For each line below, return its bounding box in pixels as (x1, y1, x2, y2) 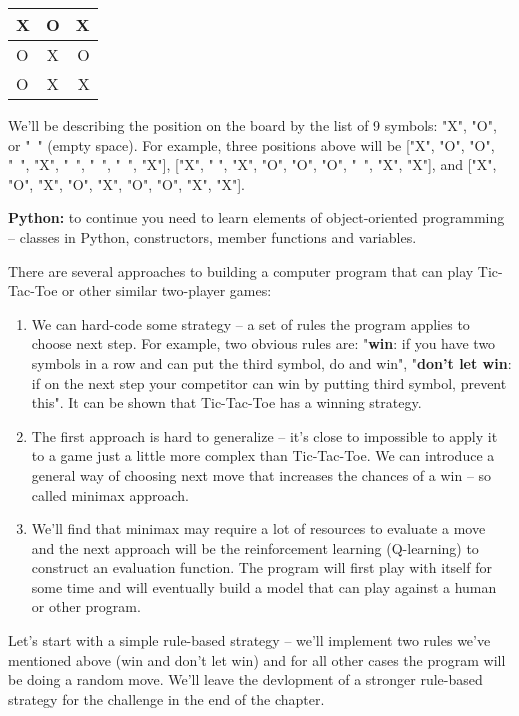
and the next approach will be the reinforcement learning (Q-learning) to (31, 537, 479, 558)
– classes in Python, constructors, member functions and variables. (8, 226, 417, 247)
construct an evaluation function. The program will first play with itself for (31, 557, 492, 578)
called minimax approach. (31, 484, 189, 505)
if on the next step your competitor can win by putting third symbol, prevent (31, 372, 507, 393)
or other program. (31, 596, 141, 617)
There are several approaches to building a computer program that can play (8, 260, 474, 281)
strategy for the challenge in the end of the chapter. (8, 688, 325, 709)
